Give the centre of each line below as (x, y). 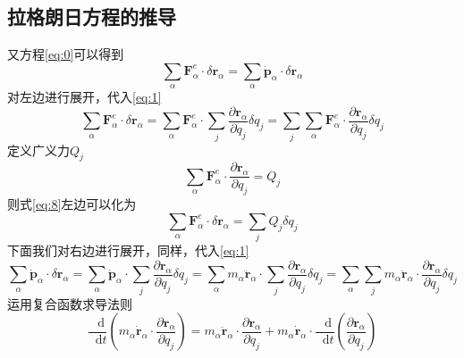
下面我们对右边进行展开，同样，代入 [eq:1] (128, 250)
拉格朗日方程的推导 (92, 17)
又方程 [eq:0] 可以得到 (66, 54)
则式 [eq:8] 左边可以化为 (72, 204)
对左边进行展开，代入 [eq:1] (84, 97)
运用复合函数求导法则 (70, 303)
